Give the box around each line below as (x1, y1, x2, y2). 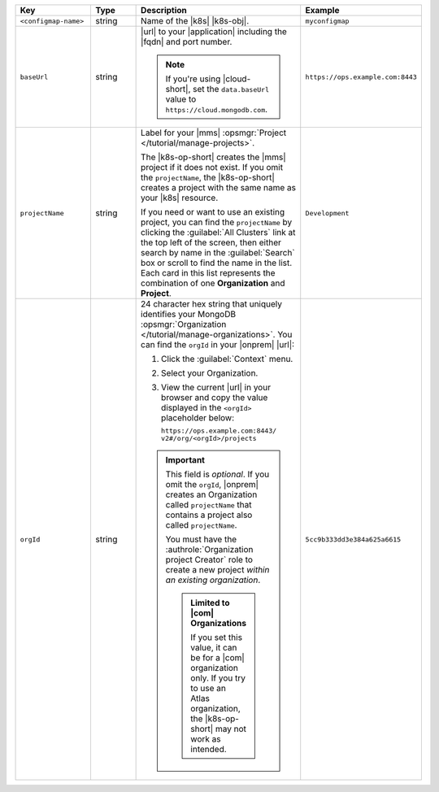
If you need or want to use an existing (141, 207, 285, 217)
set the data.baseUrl (192, 84, 270, 94)
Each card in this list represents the (141, 268, 276, 278)
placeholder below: (161, 412, 235, 423)
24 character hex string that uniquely (141, 298, 282, 309)
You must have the (165, 533, 237, 545)
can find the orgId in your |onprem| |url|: (141, 339, 295, 350)
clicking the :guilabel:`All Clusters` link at (141, 227, 296, 237)
